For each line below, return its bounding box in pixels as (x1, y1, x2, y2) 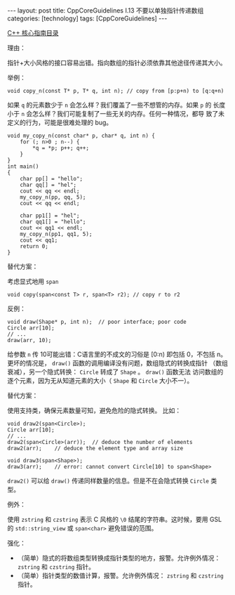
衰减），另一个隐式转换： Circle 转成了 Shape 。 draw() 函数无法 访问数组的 (7, 367, 224, 376)
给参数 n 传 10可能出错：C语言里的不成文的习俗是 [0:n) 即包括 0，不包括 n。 (7, 350, 227, 358)
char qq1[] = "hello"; (20, 218, 86, 225)
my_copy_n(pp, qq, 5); (20, 194, 86, 201)
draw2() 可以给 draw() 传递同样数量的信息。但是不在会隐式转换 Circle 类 (7, 476, 217, 485)
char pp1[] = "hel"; (20, 212, 80, 219)
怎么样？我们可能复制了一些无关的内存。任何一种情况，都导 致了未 (32, 110, 224, 117)
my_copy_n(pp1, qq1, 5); (20, 230, 93, 237)
